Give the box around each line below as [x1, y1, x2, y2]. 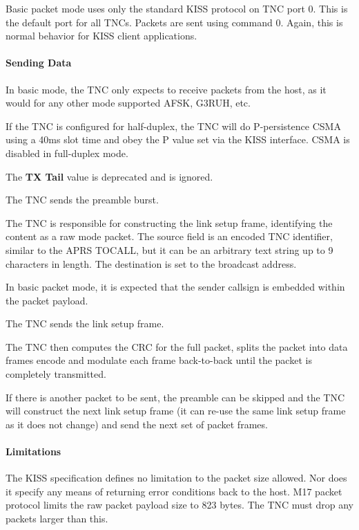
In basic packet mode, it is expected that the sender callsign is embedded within [6, 280, 345, 294]
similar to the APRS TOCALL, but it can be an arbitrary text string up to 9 [6, 242, 333, 257]
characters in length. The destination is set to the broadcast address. [6, 256, 297, 271]
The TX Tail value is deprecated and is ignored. [6, 169, 213, 183]
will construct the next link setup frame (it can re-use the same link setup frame [6, 403, 346, 418]
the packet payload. [6, 293, 88, 307]
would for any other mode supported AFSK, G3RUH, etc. [6, 95, 251, 110]
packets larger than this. [6, 511, 108, 526]
